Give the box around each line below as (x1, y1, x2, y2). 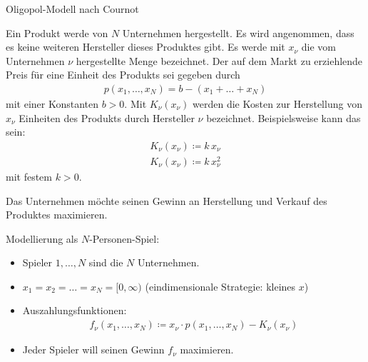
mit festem (6, 169, 53, 183)
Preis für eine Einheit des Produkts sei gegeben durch (6, 67, 240, 82)
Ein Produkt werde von (6, 25, 108, 40)
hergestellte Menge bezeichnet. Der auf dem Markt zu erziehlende (76, 53, 363, 68)
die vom (301, 39, 337, 54)
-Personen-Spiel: (89, 231, 160, 246)
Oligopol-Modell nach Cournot (6, 1, 139, 16)
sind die (88, 255, 123, 270)
